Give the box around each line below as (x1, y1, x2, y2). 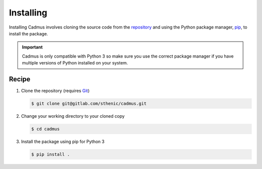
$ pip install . (31, 152, 70, 157)
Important (22, 44, 43, 50)
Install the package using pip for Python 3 (21, 138, 105, 144)
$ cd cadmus (31, 126, 60, 132)
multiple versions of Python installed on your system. (22, 60, 128, 66)
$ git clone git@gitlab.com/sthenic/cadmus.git (31, 101, 147, 106)
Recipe (9, 75, 31, 83)
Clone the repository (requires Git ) (21, 88, 90, 94)
